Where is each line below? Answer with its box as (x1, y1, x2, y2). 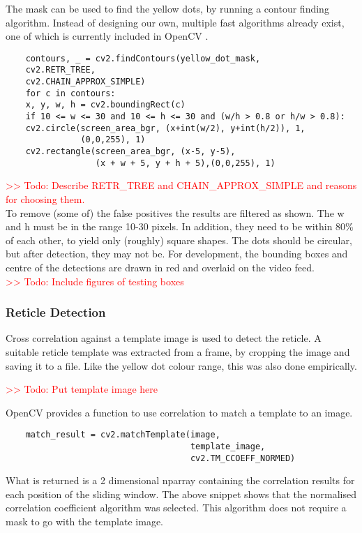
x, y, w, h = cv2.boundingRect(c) (25, 100, 186, 110)
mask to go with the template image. (6, 514, 163, 529)
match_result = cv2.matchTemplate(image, (25, 430, 220, 440)
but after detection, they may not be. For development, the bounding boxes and (6, 246, 348, 261)
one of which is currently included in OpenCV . (6, 29, 209, 43)
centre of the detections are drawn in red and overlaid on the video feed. (6, 260, 315, 274)
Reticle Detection (6, 303, 106, 321)
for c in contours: (25, 88, 116, 98)
